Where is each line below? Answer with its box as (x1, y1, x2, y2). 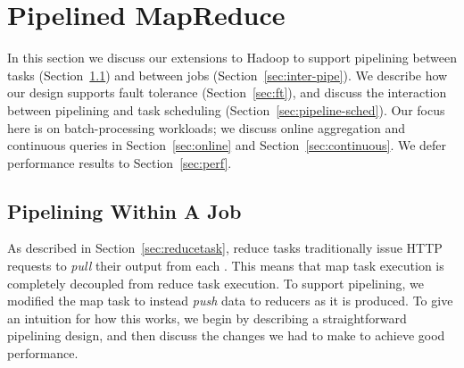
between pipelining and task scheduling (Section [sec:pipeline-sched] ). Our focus (7, 100, 445, 119)
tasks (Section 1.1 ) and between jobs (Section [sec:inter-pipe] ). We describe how (7, 65, 448, 84)
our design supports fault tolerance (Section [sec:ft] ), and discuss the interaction (7, 83, 447, 102)
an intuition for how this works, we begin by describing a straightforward (7, 308, 407, 327)
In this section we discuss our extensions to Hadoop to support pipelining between (7, 48, 457, 67)
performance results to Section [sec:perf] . (7, 153, 232, 171)
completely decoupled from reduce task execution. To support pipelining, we (7, 273, 424, 292)
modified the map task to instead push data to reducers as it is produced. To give (7, 291, 453, 310)
